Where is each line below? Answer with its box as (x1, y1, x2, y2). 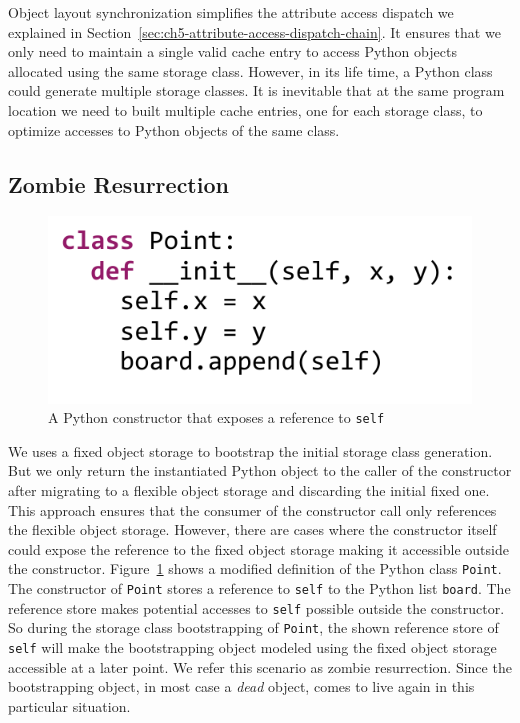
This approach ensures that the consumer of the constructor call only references (8, 499, 497, 520)
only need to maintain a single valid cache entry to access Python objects (8, 41, 457, 62)
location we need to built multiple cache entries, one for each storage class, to (8, 99, 483, 120)
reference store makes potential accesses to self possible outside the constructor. (8, 597, 505, 618)
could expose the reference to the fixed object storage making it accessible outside (8, 538, 509, 559)
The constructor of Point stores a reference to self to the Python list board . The (8, 578, 511, 599)
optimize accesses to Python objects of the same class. (8, 119, 340, 140)
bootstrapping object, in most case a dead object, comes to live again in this (8, 676, 475, 697)
